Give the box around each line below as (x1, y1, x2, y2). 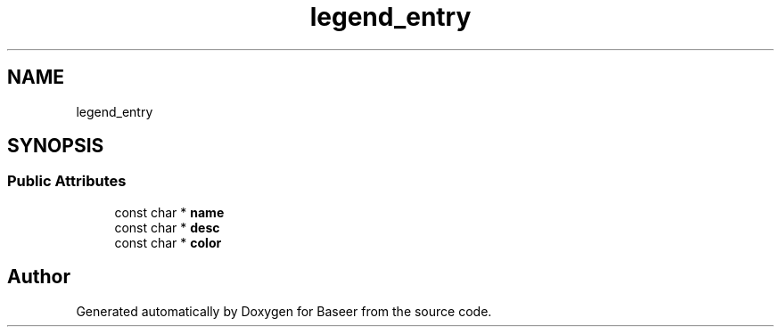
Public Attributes (7, 172, 127, 191)
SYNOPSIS (7, 134, 104, 158)
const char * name (114, 204, 225, 220)
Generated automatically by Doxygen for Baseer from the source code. (76, 303, 492, 319)
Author (7, 265, 70, 289)
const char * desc (114, 219, 220, 235)
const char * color (114, 234, 222, 250)
